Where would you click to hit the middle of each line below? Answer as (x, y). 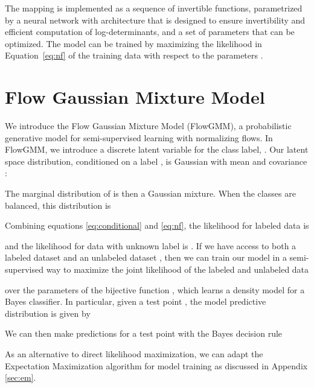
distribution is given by (48, 313)
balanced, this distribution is (58, 205)
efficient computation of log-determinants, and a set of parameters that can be (150, 32)
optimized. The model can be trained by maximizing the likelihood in (133, 43)
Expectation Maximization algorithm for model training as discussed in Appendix (156, 365)
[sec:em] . (21, 377)
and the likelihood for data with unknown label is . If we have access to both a (151, 245)
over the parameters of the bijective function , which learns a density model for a (155, 289)
